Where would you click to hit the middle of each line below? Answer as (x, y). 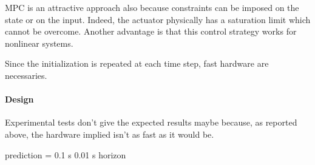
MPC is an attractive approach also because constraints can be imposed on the (152, 7)
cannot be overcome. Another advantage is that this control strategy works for (151, 31)
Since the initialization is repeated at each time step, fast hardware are (137, 63)
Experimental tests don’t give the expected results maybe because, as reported (151, 122)
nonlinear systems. (39, 43)
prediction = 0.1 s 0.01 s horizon (66, 154)
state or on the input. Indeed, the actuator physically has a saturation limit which (158, 19)
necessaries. (26, 75)
